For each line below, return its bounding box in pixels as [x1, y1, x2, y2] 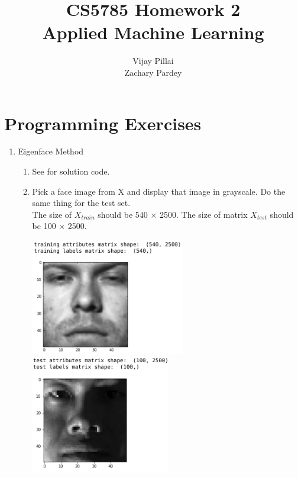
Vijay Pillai [132, 54, 174, 67]
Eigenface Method [18, 145, 84, 157]
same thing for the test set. [32, 196, 131, 209]
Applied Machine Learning [42, 20, 264, 44]
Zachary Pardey [124, 66, 182, 78]
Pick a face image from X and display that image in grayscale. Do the [32, 185, 286, 197]
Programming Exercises [4, 111, 202, 135]
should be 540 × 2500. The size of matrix [98, 208, 248, 220]
